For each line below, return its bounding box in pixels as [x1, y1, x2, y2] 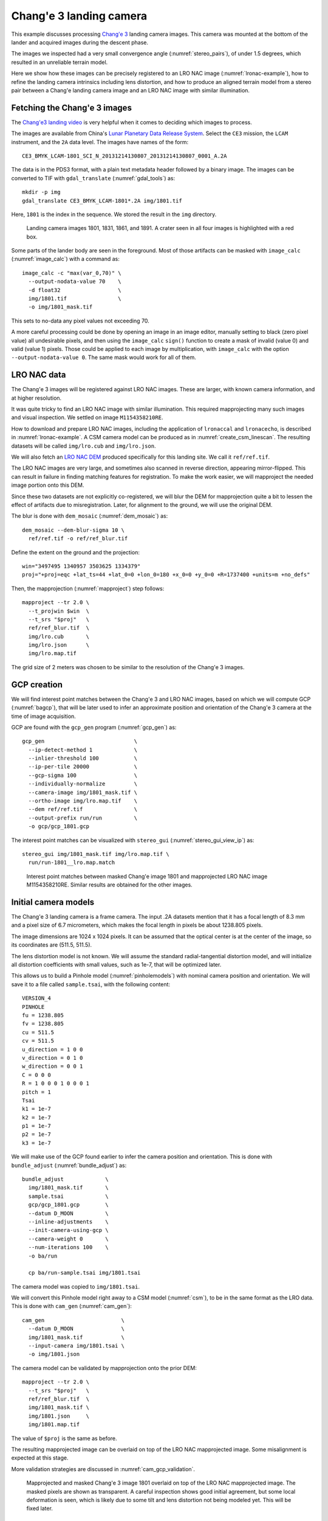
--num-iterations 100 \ [28, 1244, 109, 1251]
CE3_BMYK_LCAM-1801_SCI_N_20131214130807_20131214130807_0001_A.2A [22, 152, 227, 159]
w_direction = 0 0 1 [22, 1063, 83, 1070]
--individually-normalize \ [28, 781, 138, 787]
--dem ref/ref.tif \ [28, 806, 138, 813]
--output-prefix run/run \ [28, 814, 138, 821]
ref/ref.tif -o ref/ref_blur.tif [28, 535, 128, 542]
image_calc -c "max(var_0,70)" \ [22, 270, 121, 276]
